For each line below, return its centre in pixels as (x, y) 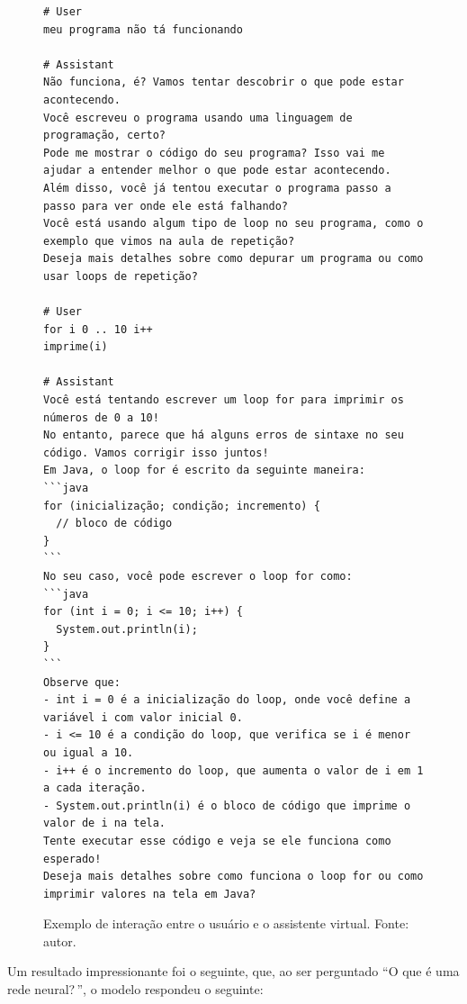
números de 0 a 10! (101, 417)
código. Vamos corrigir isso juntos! (156, 452)
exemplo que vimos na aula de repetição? (169, 241)
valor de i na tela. (105, 823)
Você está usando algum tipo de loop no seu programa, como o (233, 224)
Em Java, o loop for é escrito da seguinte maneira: (204, 470)
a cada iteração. (95, 788)
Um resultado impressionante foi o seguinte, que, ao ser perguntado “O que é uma (233, 971)
